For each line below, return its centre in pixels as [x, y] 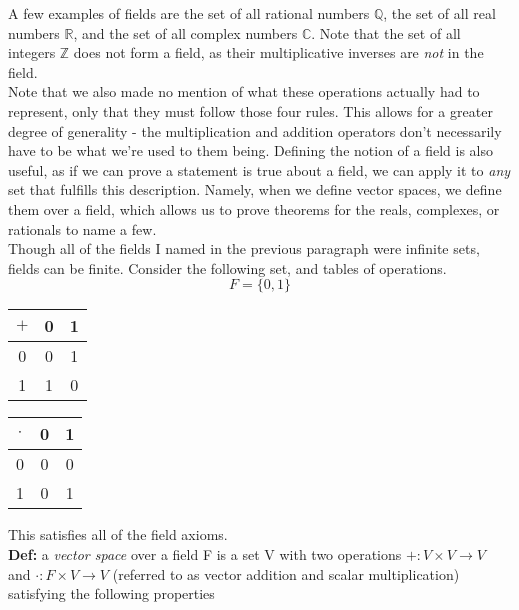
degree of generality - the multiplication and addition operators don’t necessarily [255, 130]
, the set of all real [439, 13]
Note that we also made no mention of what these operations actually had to [244, 91]
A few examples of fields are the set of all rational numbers [189, 13]
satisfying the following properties [111, 593]
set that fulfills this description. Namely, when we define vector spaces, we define [255, 189]
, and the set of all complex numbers [185, 32]
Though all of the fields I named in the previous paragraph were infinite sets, [244, 248]
